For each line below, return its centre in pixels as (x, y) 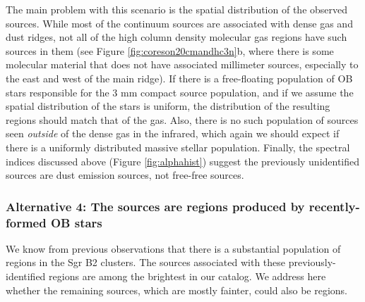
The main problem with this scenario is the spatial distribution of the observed (177, 9)
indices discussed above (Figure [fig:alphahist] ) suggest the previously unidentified (183, 161)
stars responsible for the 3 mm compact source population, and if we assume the (180, 92)
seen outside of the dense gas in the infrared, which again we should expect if (173, 133)
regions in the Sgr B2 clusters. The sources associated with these (146, 262)
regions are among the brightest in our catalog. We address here (187, 276)
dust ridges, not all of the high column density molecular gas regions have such (176, 37)
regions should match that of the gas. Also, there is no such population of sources (182, 119)
